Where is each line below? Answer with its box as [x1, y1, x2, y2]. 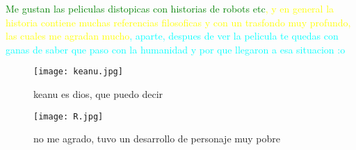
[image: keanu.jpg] [33, 67, 123, 77]
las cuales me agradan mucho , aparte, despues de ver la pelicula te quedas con [6, 28, 339, 43]
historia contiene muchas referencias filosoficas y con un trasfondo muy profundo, [6, 15, 351, 29]
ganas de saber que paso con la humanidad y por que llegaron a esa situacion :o [6, 42, 346, 56]
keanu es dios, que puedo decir [33, 87, 163, 101]
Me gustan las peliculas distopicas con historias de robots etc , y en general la [6, 1, 334, 15]
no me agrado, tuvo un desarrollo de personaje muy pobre [33, 131, 281, 146]
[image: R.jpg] [33, 111, 104, 122]
